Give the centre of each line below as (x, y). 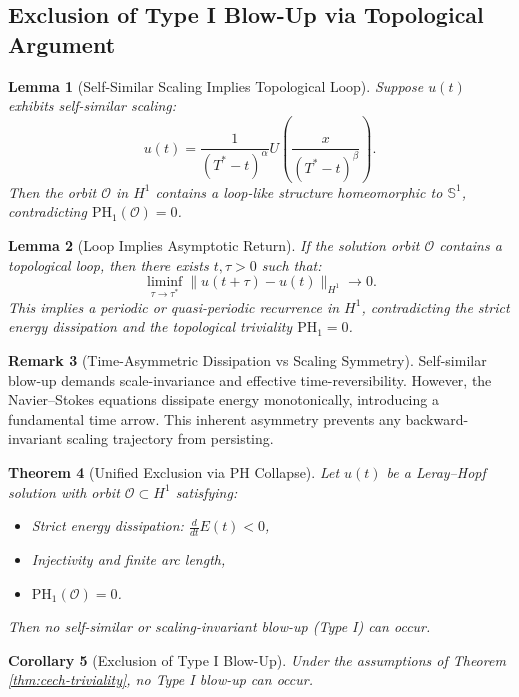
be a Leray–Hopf (436, 472)
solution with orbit (64, 491)
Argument (62, 43)
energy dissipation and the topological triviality (150, 326)
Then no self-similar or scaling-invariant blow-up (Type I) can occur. (219, 626)
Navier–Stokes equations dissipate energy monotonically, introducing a (223, 399)
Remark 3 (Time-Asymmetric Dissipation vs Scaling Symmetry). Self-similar (247, 360)
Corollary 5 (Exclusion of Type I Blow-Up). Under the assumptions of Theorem (257, 659)
